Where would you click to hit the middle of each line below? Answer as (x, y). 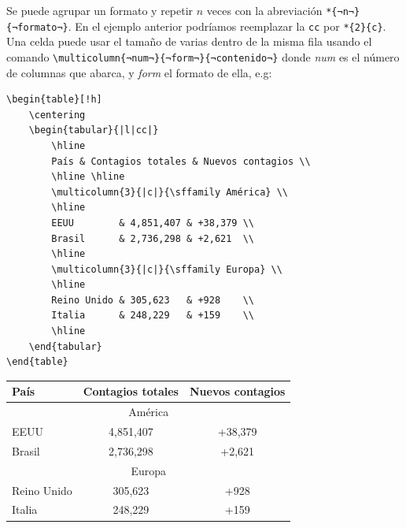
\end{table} (37, 362)
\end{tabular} (65, 346)
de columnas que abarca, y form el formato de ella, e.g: (139, 72)
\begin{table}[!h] (54, 100)
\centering (57, 115)
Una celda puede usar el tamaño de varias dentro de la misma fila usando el (189, 41)
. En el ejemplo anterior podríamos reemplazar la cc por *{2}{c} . (227, 26)
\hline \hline (88, 177)
